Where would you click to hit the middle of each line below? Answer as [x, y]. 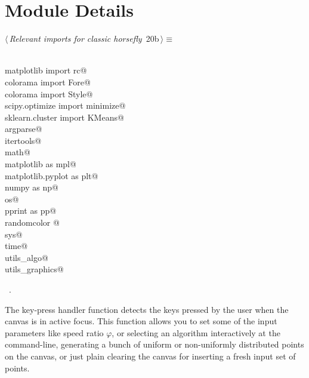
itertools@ [23, 140]
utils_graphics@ [34, 269]
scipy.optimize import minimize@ [65, 105]
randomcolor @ [32, 222]
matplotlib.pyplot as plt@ [52, 175]
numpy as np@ [32, 187]
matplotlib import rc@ [46, 70]
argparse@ [24, 129]
